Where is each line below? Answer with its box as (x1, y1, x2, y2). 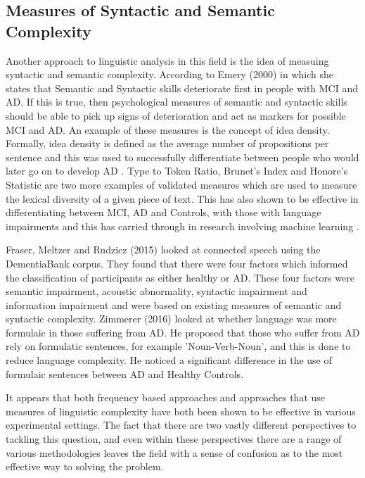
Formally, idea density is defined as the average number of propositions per (6, 136, 329, 151)
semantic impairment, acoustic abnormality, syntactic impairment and (6, 284, 307, 298)
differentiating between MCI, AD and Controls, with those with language (6, 205, 321, 220)
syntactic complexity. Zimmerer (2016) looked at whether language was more (6, 311, 337, 326)
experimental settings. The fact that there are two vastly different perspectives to (6, 417, 357, 432)
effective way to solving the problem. (6, 459, 164, 474)
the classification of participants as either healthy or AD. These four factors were (6, 270, 354, 284)
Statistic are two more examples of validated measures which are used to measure (6, 177, 357, 191)
